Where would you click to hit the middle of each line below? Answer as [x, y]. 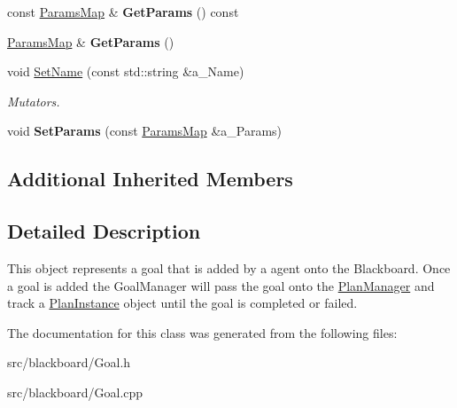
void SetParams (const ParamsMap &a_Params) [145, 131]
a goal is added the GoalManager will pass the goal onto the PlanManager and [221, 285]
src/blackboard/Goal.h [69, 362]
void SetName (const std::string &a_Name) [126, 71]
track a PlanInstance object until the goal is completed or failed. [182, 303]
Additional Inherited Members [150, 179]
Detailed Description [104, 231]
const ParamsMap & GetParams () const [123, 12]
